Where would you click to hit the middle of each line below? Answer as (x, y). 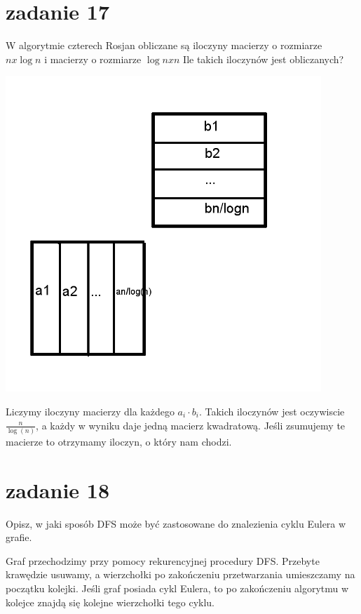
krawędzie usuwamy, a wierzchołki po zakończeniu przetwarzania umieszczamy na (180, 574)
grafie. (19, 537)
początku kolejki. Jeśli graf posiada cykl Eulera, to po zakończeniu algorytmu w (177, 588)
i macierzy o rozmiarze (93, 59)
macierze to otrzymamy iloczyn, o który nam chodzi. (119, 441)
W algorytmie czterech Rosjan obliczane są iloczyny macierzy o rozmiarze (164, 45)
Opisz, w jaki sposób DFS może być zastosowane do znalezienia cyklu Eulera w (176, 523)
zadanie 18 (58, 489)
